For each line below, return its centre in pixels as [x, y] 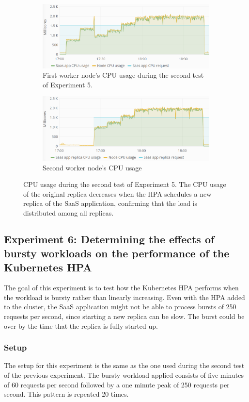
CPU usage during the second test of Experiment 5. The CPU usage [125, 184]
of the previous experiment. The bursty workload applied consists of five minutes [124, 375]
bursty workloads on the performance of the [117, 253]
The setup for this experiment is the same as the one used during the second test [124, 365]
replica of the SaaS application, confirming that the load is [110, 203]
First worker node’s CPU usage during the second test [123, 75]
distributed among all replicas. [69, 212]
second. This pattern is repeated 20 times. [66, 394]
